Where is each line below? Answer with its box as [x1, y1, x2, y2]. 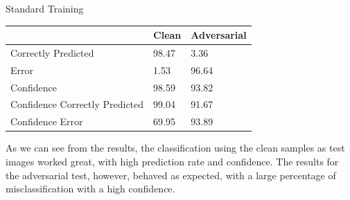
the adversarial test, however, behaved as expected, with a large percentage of [6, 167, 336, 182]
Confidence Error [10, 114, 83, 129]
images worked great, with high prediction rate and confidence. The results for [6, 154, 339, 168]
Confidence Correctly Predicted [10, 97, 144, 111]
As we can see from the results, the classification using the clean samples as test [6, 140, 345, 155]
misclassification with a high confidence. [6, 181, 175, 196]
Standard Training [6, 1, 84, 15]
